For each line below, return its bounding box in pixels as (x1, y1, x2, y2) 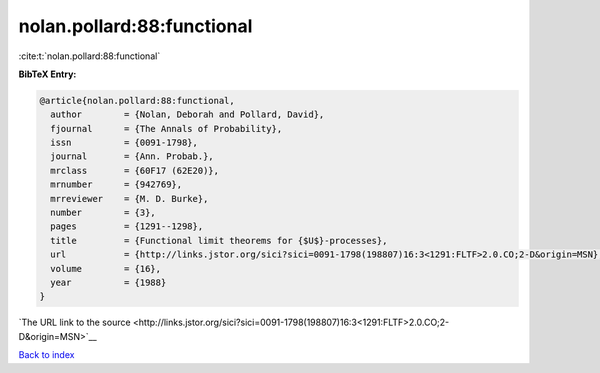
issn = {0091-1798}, (50, 137, 199, 149)
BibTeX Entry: (18, 68, 77, 80)
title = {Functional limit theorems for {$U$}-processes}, (50, 235, 388, 246)
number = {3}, (50, 207, 157, 219)
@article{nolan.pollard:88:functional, (39, 95, 235, 106)
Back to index (18, 349, 75, 361)
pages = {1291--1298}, (50, 221, 204, 232)
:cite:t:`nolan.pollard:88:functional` (18, 50, 161, 62)
